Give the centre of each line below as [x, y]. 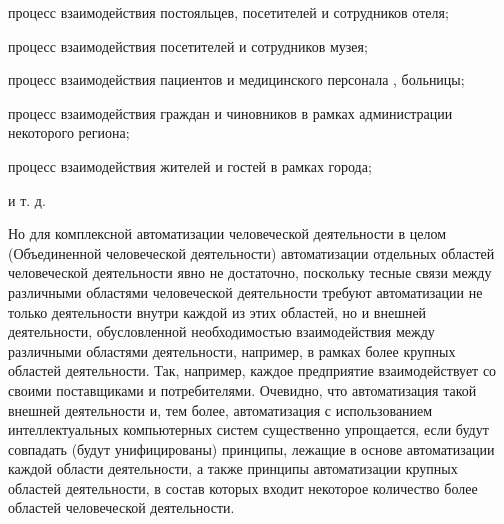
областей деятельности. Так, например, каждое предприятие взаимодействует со [252, 370]
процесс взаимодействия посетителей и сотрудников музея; [188, 45]
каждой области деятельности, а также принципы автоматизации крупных [233, 468]
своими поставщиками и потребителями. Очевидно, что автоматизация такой [242, 389]
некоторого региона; [69, 132]
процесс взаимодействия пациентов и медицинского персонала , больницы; [236, 79]
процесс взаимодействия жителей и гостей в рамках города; [190, 165]
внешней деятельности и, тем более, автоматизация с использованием [220, 409]
